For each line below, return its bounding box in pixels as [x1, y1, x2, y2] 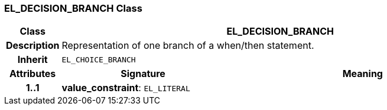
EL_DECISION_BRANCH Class [4, 2, 142, 14]
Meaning [342, 68, 383, 80]
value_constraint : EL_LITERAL [61, 82, 190, 94]
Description [6, 39, 60, 52]
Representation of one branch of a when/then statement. [61, 39, 314, 52]
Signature [121, 68, 165, 80]
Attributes [9, 68, 56, 80]
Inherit [17, 54, 48, 66]
